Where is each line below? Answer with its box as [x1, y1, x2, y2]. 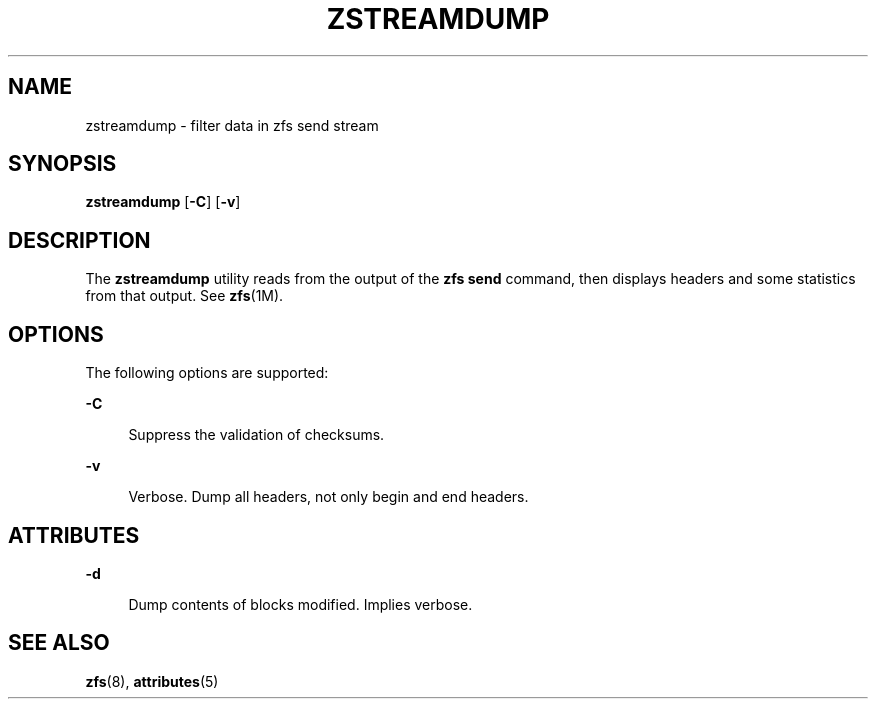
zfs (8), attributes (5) [85, 672, 219, 690]
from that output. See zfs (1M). [85, 287, 284, 305]
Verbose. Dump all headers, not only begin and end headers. [128, 488, 529, 506]
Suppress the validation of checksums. [128, 426, 385, 444]
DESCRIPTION [8, 227, 151, 253]
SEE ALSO [8, 630, 110, 656]
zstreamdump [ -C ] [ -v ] [85, 193, 241, 211]
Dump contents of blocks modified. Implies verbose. [128, 595, 473, 613]
